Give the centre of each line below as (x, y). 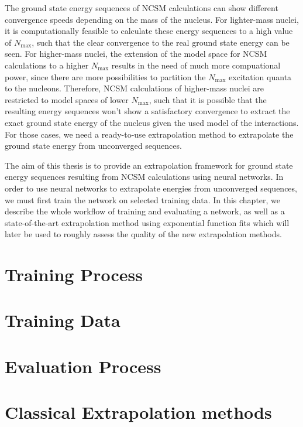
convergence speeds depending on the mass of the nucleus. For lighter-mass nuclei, (152, 19)
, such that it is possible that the (208, 99)
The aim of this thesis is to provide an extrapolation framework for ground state (149, 165)
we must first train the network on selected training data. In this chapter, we (143, 199)
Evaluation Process (83, 366)
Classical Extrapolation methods (138, 412)
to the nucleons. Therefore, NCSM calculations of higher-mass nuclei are (135, 88)
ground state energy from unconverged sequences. (93, 146)
